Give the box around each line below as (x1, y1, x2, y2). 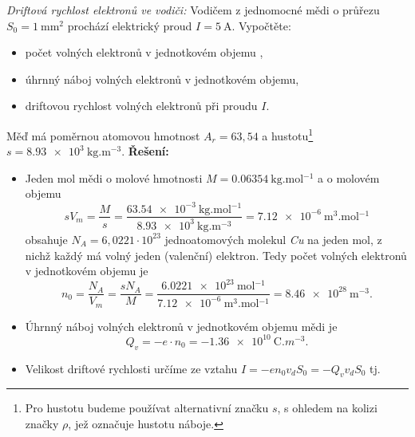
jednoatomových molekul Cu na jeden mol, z (164, 230, 382, 247)
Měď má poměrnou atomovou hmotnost (6, 127, 200, 144)
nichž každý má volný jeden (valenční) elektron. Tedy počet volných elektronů (25, 246, 407, 263)
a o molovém (318, 169, 380, 186)
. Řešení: (121, 143, 169, 159)
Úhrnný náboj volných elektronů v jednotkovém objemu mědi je (25, 317, 338, 334)
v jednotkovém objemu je (25, 262, 148, 279)
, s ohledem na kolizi (277, 400, 377, 416)
